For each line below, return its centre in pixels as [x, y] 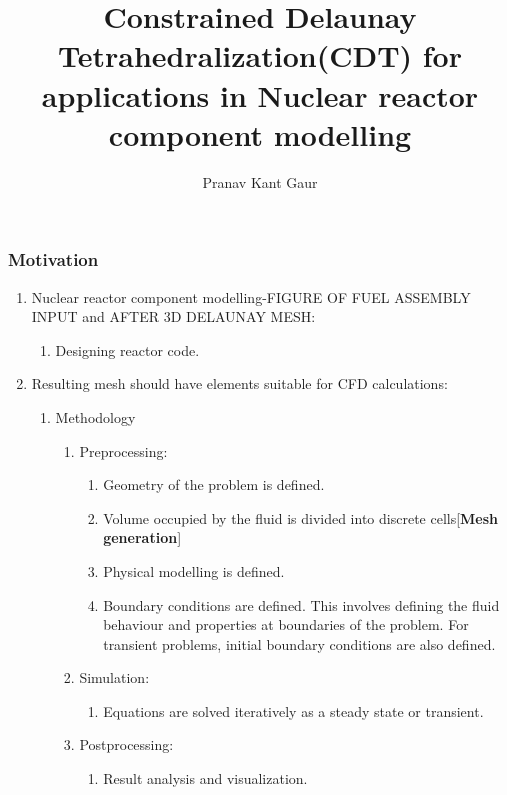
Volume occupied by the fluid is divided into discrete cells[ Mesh [301, 517]
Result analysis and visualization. [205, 778]
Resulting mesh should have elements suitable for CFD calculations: [239, 383]
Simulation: [114, 677]
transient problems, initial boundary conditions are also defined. [299, 643]
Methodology [95, 416]
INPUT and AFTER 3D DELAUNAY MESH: [173, 316]
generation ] [142, 537]
